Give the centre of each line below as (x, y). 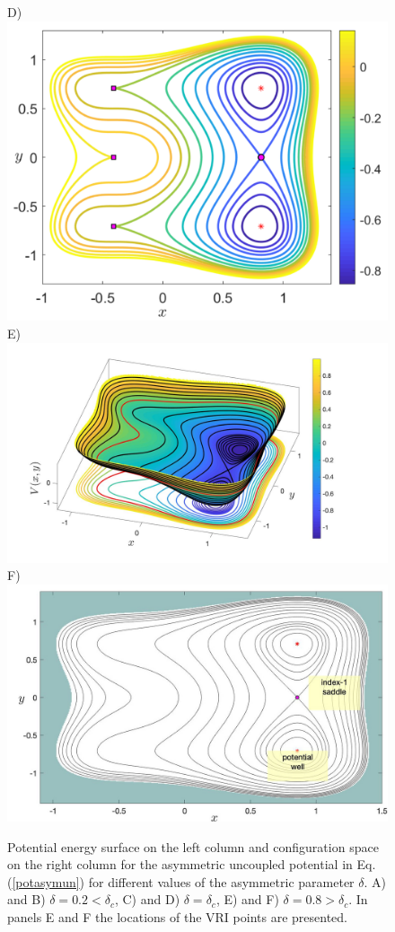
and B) (26, 899)
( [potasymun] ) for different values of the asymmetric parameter (181, 881)
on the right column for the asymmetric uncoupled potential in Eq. (192, 864)
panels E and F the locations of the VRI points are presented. (177, 916)
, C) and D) (147, 899)
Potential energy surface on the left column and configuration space (193, 846)
